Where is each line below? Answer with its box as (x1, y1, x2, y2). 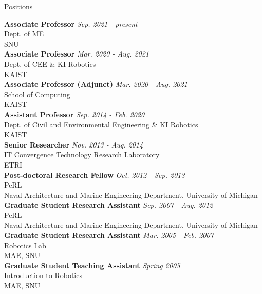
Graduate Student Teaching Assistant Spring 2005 (4, 260, 180, 270)
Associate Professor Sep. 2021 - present (4, 18, 138, 29)
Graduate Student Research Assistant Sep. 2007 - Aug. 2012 (4, 199, 213, 210)
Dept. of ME (4, 28, 44, 39)
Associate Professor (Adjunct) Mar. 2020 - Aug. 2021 (4, 79, 188, 89)
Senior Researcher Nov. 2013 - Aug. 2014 (4, 139, 143, 150)
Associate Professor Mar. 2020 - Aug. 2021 (4, 48, 149, 59)
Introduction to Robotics (4, 270, 82, 281)
